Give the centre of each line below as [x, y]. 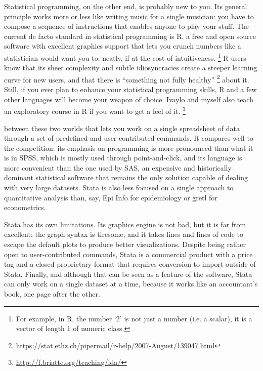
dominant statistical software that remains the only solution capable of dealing [126, 177]
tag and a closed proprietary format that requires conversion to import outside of [130, 264]
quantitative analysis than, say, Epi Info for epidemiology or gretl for [111, 197]
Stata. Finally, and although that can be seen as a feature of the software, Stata [128, 274]
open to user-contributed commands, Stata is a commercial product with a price [128, 254]
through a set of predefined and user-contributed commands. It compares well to [129, 138]
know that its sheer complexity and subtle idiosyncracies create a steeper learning [131, 68]
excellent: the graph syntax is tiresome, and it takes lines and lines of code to [124, 234]
